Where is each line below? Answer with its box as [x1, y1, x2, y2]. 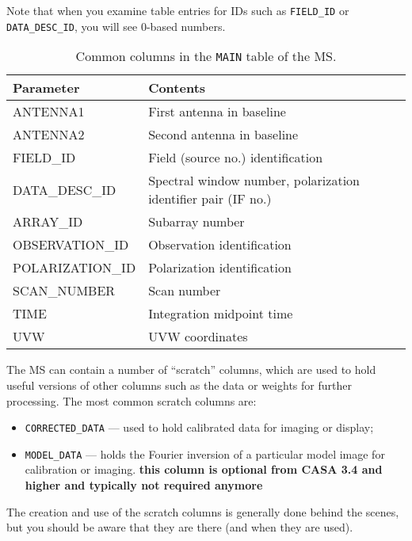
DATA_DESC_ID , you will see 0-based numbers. [6, 17, 226, 34]
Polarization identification [148, 258, 292, 277]
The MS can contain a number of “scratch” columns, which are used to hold [6, 361, 376, 378]
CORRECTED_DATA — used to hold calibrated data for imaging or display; [25, 419, 374, 436]
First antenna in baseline [148, 102, 286, 121]
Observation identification [148, 235, 292, 254]
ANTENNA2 [13, 125, 85, 144]
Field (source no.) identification [148, 148, 323, 167]
